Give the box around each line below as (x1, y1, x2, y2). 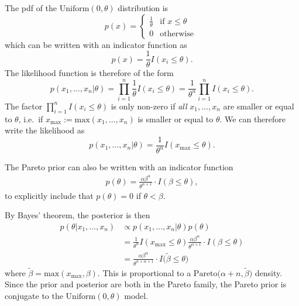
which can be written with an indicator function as (5, 38, 187, 50)
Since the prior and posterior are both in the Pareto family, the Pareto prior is (5, 278, 287, 290)
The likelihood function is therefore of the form (5, 67, 174, 79)
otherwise (160, 29, 194, 38)
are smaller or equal (223, 99, 294, 112)
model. (124, 289, 149, 301)
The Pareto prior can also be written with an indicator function (5, 161, 233, 173)
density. (255, 266, 283, 279)
